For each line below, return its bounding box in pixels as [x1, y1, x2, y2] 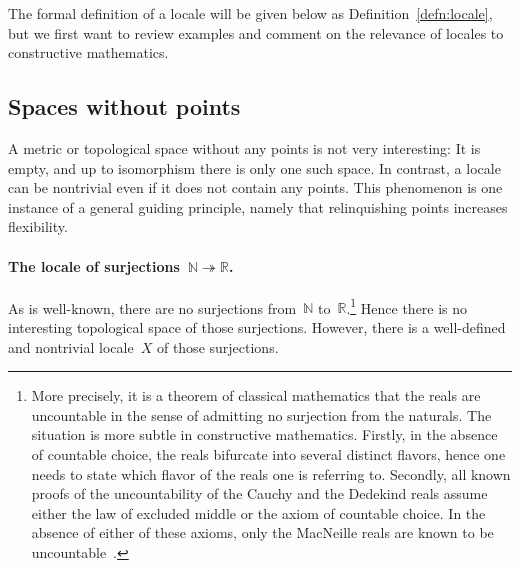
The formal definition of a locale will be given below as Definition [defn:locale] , [8, 3, 493, 23]
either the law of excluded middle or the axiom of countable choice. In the [31, 502, 486, 523]
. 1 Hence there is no [346, 294, 468, 318]
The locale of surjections [8, 255, 180, 276]
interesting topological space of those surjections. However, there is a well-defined [8, 317, 506, 337]
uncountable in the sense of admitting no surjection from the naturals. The [31, 404, 492, 425]
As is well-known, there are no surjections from [8, 297, 297, 318]
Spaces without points [8, 91, 241, 122]
